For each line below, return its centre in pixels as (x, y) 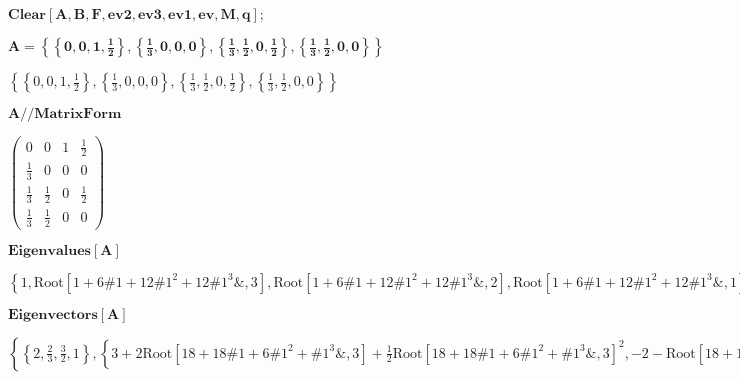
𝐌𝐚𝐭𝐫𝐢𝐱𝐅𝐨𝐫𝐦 (78, 114)
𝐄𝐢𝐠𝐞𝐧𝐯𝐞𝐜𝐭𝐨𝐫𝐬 (53, 314)
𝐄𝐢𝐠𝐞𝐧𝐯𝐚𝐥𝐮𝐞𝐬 (49, 250)
